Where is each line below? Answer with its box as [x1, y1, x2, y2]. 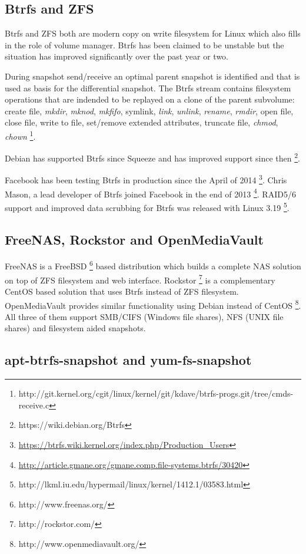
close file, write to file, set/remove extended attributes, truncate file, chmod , [5, 116, 278, 128]
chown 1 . [5, 128, 36, 142]
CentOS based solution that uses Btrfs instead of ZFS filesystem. [5, 285, 239, 297]
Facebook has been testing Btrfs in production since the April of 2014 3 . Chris [5, 172, 287, 186]
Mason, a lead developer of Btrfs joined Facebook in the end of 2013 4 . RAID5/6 [5, 186, 296, 200]
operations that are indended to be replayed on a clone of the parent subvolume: [5, 93, 295, 105]
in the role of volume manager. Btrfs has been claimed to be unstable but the [5, 38, 284, 51]
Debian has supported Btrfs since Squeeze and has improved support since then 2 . [5, 150, 301, 164]
